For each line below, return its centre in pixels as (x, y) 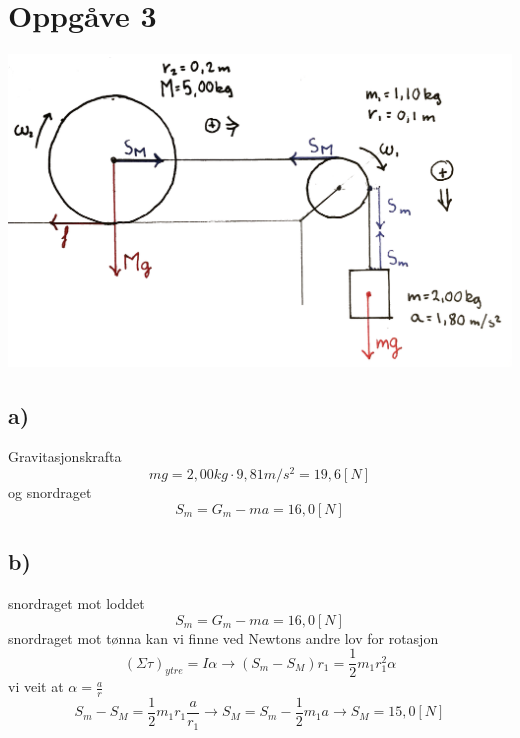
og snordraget (50, 492)
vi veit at (36, 686)
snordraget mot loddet (76, 602)
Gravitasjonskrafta (65, 456)
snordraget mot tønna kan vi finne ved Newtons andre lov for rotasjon (223, 637)
